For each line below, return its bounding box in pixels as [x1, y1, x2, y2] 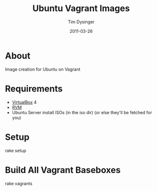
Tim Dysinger [68, 19, 95, 25]
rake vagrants [5, 180, 33, 186]
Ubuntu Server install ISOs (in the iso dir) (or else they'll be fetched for [12, 109, 152, 115]
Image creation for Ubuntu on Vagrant [5, 66, 81, 72]
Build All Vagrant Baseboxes [5, 164, 121, 176]
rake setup [5, 147, 27, 153]
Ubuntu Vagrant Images [32, 3, 130, 14]
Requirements [5, 83, 63, 94]
